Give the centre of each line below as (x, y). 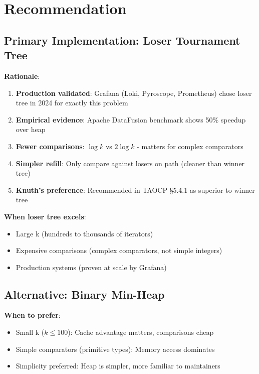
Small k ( (30, 332)
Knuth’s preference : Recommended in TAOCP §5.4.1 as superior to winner (135, 190)
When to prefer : (32, 315)
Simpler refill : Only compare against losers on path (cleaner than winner (130, 163)
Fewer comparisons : (50, 146)
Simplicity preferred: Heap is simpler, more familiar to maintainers (118, 366)
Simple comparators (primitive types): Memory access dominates (115, 349)
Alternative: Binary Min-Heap (84, 294)
